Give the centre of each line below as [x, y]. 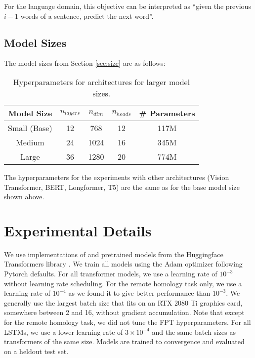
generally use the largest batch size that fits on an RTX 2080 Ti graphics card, [123, 302]
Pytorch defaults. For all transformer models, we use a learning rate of [111, 274]
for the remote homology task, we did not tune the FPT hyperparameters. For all [127, 322]
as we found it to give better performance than [139, 293]
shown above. [24, 197]
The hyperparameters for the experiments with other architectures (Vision [117, 177]
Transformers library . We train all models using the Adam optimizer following [123, 264]
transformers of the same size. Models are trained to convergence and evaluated [124, 341]
